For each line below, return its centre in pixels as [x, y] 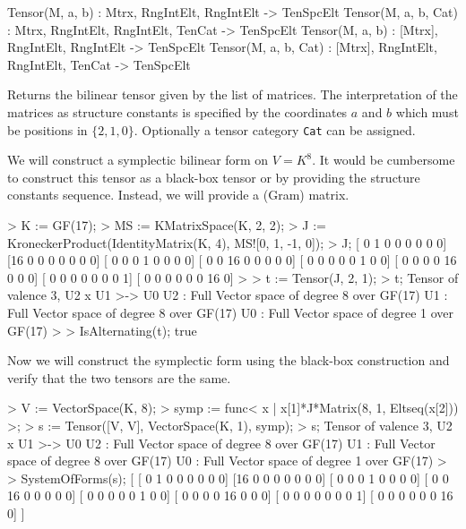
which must [427, 111]
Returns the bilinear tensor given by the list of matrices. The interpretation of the [233, 94]
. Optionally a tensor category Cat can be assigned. [275, 129]
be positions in [47, 129]
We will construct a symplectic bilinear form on [138, 160]
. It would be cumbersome [384, 160]
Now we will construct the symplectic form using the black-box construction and [229, 360]
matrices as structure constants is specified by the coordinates [177, 111]
